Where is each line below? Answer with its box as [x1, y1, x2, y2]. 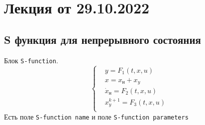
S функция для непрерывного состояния [4, 31, 201, 47]
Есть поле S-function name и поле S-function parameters [4, 111, 189, 122]
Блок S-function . [4, 55, 58, 65]
